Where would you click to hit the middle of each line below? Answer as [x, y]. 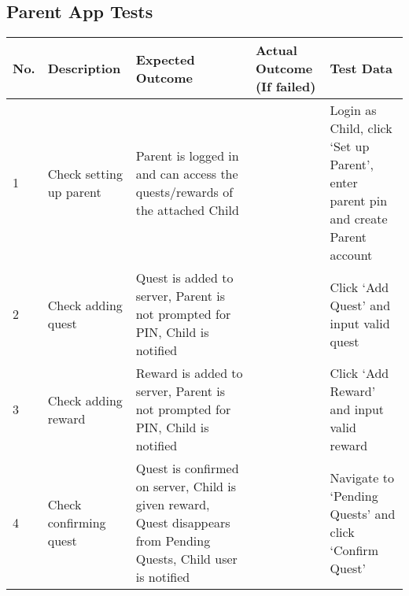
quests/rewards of [184, 191]
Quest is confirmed [187, 468]
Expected [165, 59]
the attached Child [187, 209]
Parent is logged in [187, 155]
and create [359, 219]
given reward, [173, 505]
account [351, 255]
